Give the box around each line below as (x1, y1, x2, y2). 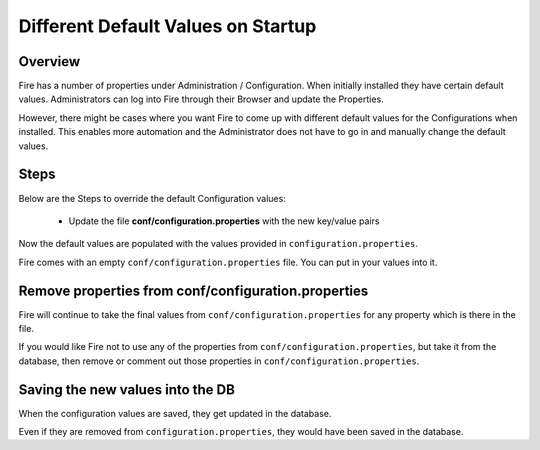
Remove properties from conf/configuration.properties (18, 282, 369, 299)
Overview (18, 53, 81, 70)
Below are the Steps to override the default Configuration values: (18, 192, 287, 204)
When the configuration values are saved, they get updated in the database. (18, 407, 332, 419)
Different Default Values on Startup (18, 15, 317, 37)
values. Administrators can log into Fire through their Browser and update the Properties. (18, 93, 384, 105)
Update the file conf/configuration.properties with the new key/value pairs (68, 215, 380, 227)
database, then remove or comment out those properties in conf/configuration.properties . (18, 355, 420, 367)
